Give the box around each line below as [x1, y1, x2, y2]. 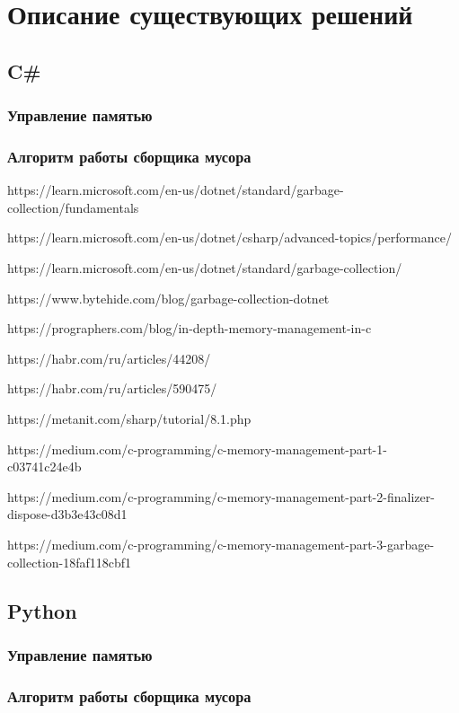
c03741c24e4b [7, 457, 82, 476]
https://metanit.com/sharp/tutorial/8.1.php [7, 409, 252, 427]
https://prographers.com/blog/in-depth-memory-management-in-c [7, 319, 372, 338]
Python [7, 596, 77, 624]
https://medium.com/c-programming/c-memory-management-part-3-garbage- [7, 534, 435, 553]
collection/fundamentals [7, 198, 139, 216]
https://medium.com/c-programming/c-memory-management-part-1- [7, 439, 387, 458]
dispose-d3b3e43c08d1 [7, 505, 128, 524]
